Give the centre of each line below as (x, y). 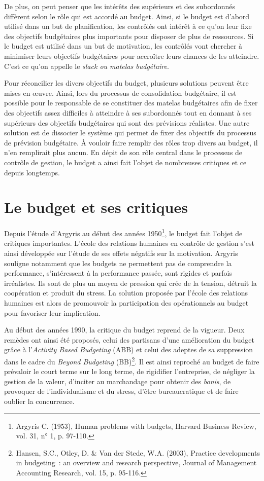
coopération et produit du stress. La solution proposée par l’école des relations (126, 293)
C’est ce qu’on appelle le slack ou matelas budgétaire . (87, 66)
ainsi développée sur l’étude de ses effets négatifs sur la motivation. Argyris (121, 253)
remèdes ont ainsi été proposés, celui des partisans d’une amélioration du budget (129, 339)
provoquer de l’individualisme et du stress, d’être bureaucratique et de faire (121, 391)
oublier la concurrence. (39, 401)
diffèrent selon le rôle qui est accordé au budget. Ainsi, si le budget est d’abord (127, 16)
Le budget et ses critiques (96, 207)
